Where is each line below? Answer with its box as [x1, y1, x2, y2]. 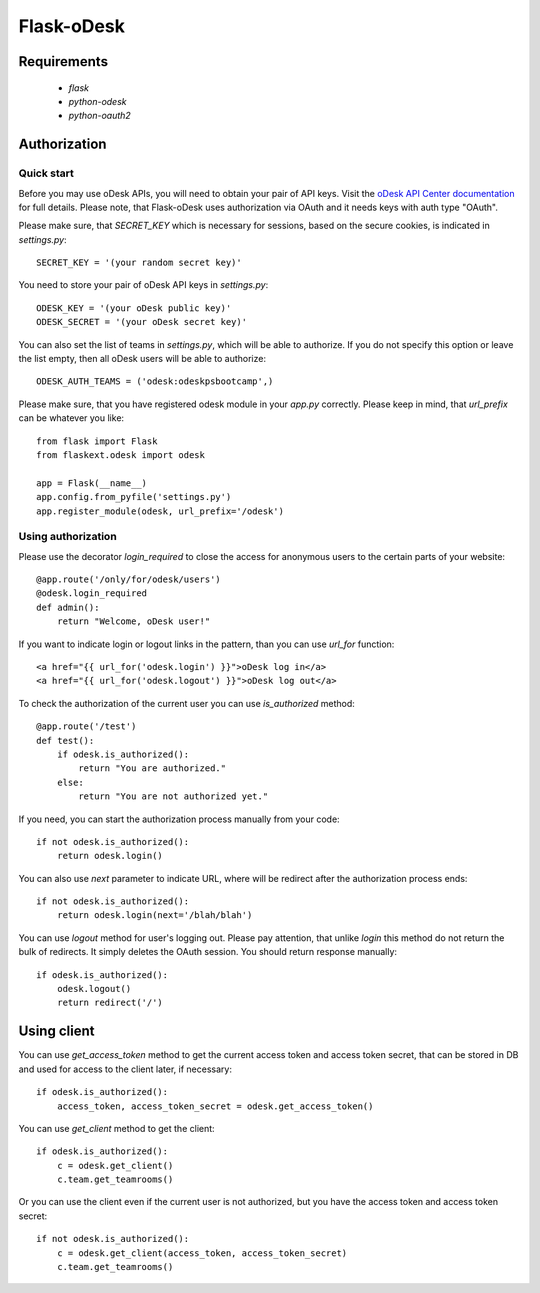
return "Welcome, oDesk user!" [56, 616, 211, 627]
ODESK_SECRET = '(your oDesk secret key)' [36, 316, 248, 328]
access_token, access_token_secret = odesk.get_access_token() [56, 1100, 374, 1112]
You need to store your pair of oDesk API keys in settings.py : [18, 279, 269, 291]
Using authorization [18, 530, 117, 544]
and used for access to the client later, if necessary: [18, 1063, 232, 1075]
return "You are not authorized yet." [78, 791, 269, 802]
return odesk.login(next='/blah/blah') [56, 910, 253, 921]
